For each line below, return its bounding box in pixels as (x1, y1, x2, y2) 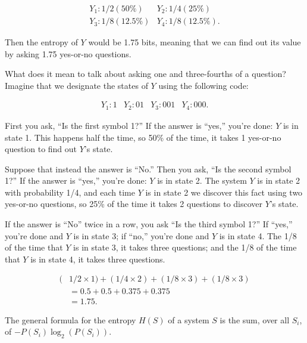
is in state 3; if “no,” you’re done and (73, 229, 209, 242)
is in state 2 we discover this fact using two (145, 186, 303, 198)
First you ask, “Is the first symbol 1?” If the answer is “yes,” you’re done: (5, 119, 273, 131)
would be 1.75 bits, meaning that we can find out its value (88, 36, 301, 48)
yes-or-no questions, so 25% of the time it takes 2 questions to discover (5, 197, 263, 210)
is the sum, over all (220, 313, 290, 326)
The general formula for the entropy (5, 313, 136, 326)
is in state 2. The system (157, 174, 247, 187)
